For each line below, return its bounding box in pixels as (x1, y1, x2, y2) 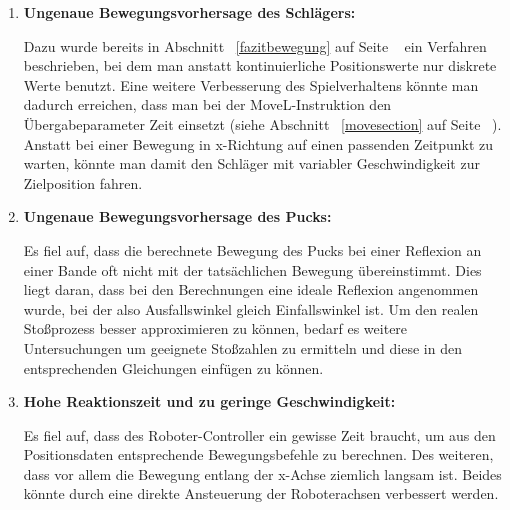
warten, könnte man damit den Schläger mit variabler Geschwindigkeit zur (23, 153, 480, 174)
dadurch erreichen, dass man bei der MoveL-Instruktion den (23, 94, 392, 115)
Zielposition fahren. (23, 172, 143, 193)
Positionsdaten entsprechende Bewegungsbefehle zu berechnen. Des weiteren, (23, 444, 494, 465)
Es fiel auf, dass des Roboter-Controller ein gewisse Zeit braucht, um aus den (23, 424, 496, 445)
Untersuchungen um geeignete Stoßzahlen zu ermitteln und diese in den (23, 337, 462, 358)
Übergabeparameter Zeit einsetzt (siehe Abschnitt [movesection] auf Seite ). (23, 113, 502, 134)
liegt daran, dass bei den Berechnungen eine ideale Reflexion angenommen (23, 279, 479, 300)
